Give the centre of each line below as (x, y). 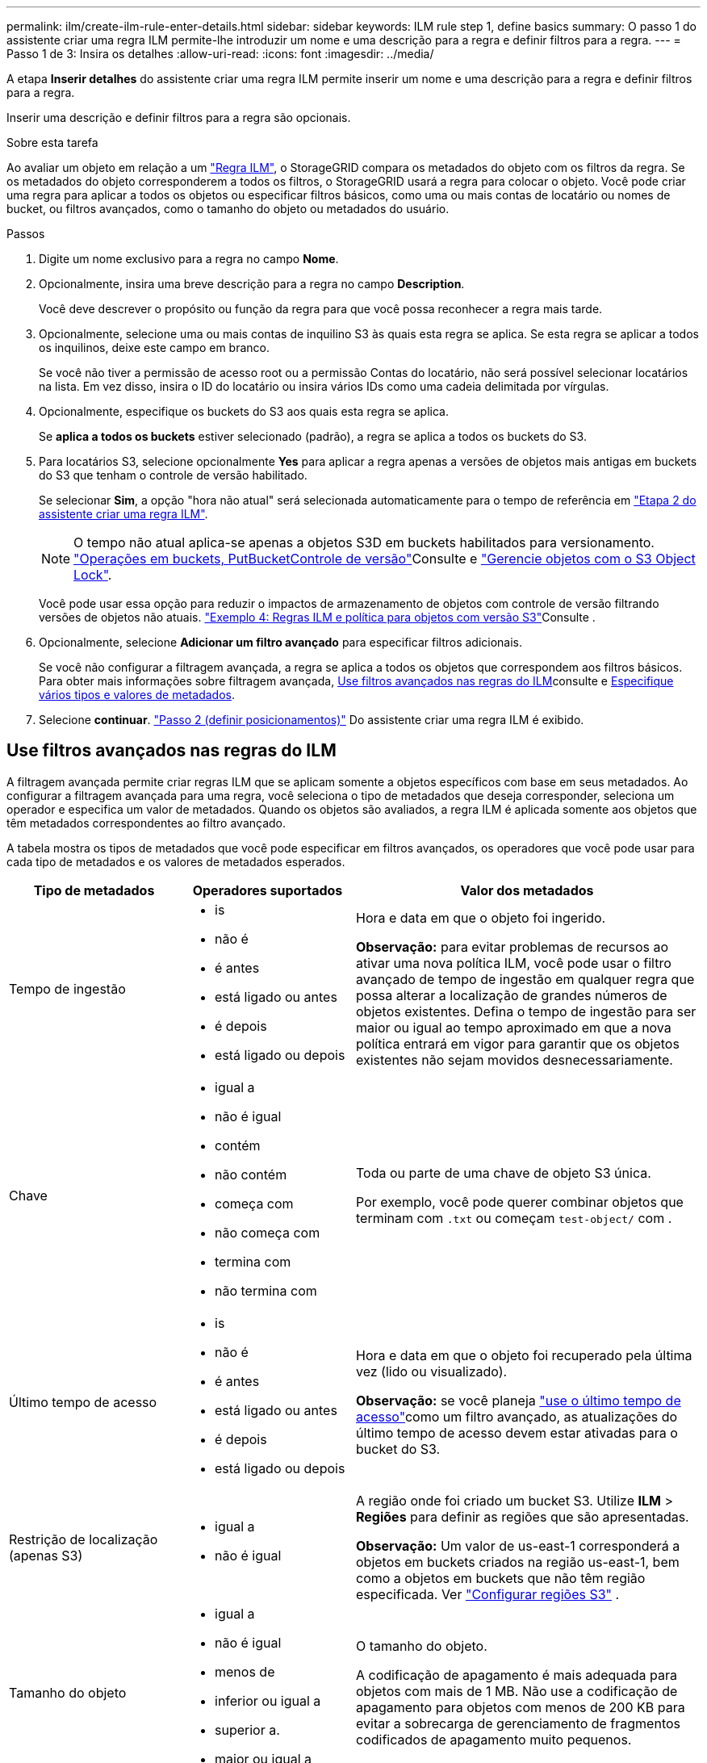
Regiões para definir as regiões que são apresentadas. (523, 1516)
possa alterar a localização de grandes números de (512, 995)
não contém (251, 1174)
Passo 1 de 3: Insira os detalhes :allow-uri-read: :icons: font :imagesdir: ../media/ (220, 54)
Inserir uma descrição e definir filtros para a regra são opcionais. (179, 117)
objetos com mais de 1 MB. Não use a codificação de (517, 1691)
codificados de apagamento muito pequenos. (494, 1739)
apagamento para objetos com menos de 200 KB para (521, 1707)
